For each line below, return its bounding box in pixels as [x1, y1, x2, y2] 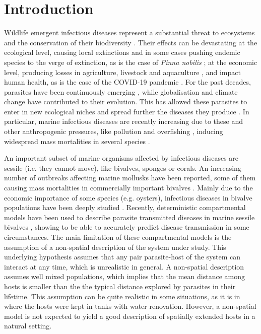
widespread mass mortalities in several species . [4, 136, 150, 146]
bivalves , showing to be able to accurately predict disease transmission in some [4, 222, 249, 232]
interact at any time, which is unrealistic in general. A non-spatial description [4, 261, 244, 272]
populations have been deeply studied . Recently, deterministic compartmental [4, 202, 246, 213]
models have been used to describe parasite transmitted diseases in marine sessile [4, 212, 255, 222]
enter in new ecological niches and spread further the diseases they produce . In [4, 106, 249, 116]
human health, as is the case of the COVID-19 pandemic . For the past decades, [4, 77, 251, 87]
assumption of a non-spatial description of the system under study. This [4, 241, 226, 252]
